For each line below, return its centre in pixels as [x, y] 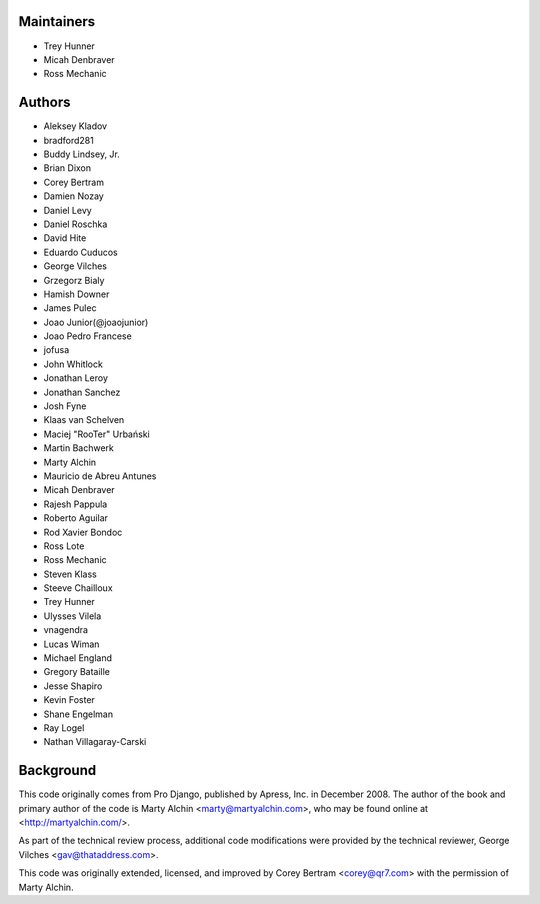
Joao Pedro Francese [87, 336]
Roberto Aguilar [76, 518]
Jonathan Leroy [76, 378]
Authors [44, 102]
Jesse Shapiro [73, 686]
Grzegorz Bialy [74, 280]
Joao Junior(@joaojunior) [96, 322]
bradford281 [68, 140]
